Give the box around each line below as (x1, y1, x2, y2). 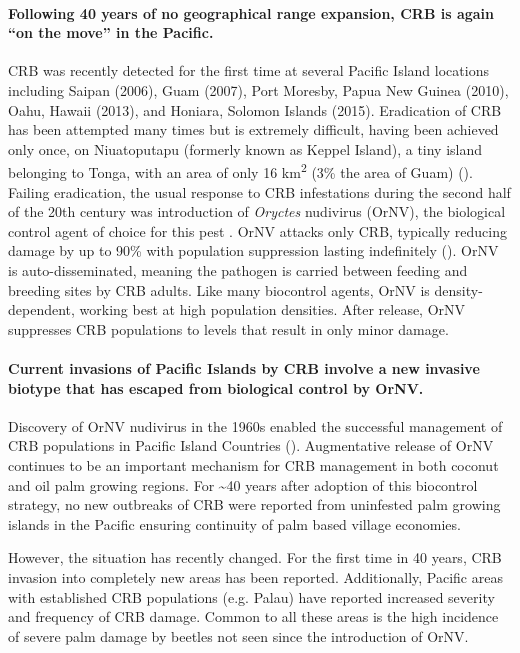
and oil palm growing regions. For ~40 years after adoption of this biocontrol (8, 474, 478, 495)
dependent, (8, 299, 75, 320)
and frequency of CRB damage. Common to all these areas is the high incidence (8, 606, 499, 627)
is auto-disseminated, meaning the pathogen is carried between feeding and (8, 259, 468, 280)
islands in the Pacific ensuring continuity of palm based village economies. (8, 513, 461, 534)
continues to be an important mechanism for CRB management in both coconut (8, 454, 499, 475)
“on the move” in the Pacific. (8, 22, 214, 43)
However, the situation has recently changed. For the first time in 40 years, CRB (8, 547, 502, 568)
